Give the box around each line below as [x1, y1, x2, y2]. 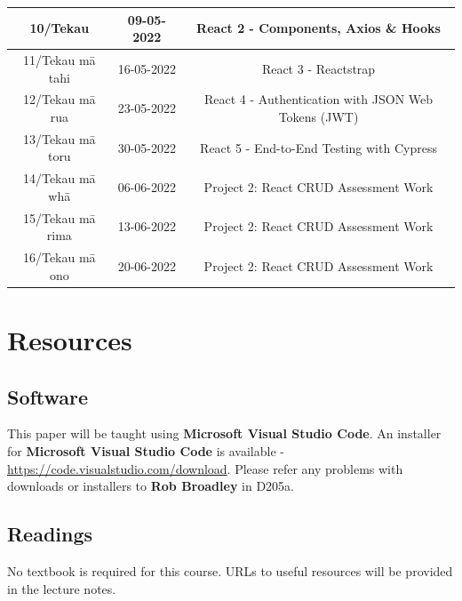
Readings [7, 520, 93, 548]
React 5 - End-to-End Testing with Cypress [200, 138, 437, 156]
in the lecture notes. [7, 579, 116, 597]
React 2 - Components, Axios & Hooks [196, 19, 441, 37]
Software [7, 382, 89, 410]
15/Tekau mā [22, 208, 96, 227]
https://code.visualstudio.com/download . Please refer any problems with [7, 459, 403, 477]
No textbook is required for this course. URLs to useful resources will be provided [7, 561, 453, 580]
